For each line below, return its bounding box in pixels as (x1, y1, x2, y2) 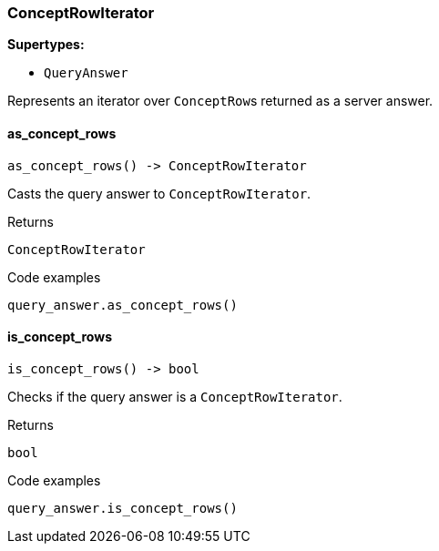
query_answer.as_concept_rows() (7, 297, 238, 312)
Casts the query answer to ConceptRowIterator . (7, 185, 311, 201)
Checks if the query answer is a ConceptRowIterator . (7, 388, 342, 404)
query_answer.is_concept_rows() (7, 500, 238, 515)
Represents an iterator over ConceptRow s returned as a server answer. (7, 93, 434, 109)
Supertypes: (7, 36, 85, 53)
